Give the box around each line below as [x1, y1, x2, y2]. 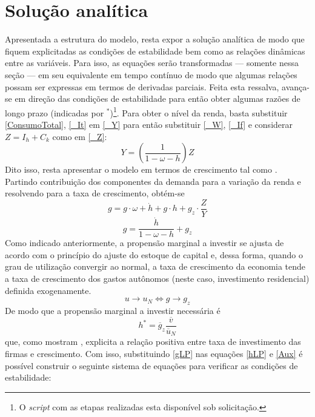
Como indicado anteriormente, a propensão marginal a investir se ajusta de [5, 236, 284, 249]
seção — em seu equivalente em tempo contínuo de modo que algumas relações [5, 68, 297, 81]
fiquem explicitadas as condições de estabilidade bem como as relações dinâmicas [5, 44, 305, 57]
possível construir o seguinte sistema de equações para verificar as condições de [5, 359, 298, 372]
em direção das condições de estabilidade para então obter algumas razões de [15, 92, 300, 105]
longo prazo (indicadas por [5, 106, 104, 119]
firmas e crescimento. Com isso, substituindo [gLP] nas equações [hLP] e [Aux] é [5, 347, 303, 359]
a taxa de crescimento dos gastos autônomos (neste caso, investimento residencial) [5, 272, 310, 285]
